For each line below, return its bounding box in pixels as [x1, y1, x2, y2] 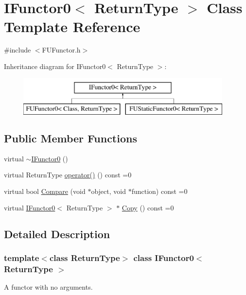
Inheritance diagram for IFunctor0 [4, 61, 106, 71]
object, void [91, 186, 126, 196]
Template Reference [4, 17, 141, 36]
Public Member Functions [4, 131, 137, 146]
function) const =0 [131, 186, 188, 196]
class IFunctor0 [133, 251, 194, 263]
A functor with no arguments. [4, 282, 93, 292]
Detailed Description [4, 226, 110, 241]
